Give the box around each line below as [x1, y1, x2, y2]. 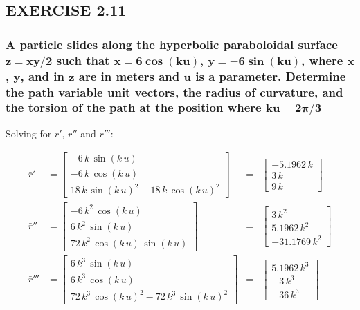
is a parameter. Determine [195, 67, 346, 84]
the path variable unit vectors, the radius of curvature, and [6, 83, 343, 100]
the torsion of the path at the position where [6, 99, 262, 116]
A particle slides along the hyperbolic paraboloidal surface [6, 35, 338, 52]
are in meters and [78, 67, 180, 84]
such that [56, 51, 110, 68]
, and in [20, 67, 64, 84]
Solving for [6, 126, 52, 140]
